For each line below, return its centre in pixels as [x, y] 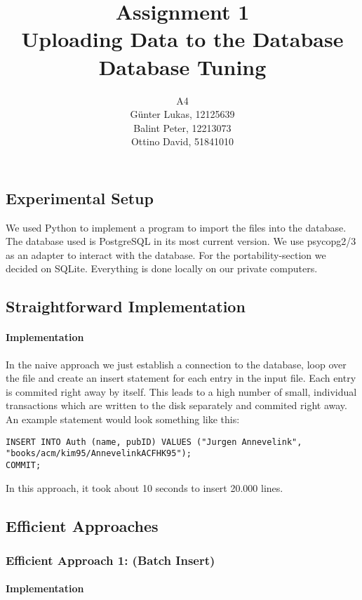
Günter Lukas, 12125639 [182, 114]
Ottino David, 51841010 [182, 141]
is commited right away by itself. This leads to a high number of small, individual [181, 391]
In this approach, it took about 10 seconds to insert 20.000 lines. [145, 487]
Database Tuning [182, 66]
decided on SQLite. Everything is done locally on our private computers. [162, 268]
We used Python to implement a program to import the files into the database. [176, 227]
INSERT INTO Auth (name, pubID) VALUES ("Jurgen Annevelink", [154, 442]
